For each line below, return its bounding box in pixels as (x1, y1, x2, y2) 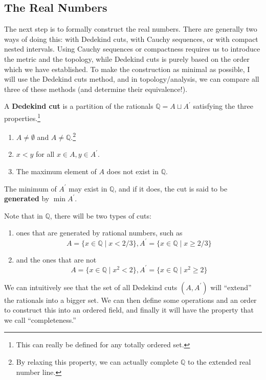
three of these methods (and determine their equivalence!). (4, 83, 188, 94)
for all (36, 149, 55, 159)
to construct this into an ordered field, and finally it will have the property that (4, 304, 254, 315)
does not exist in (106, 166, 159, 177)
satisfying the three (193, 101, 254, 111)
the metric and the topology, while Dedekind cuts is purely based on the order (4, 53, 250, 64)
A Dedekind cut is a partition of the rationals (4, 101, 153, 111)
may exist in (69, 183, 107, 194)
